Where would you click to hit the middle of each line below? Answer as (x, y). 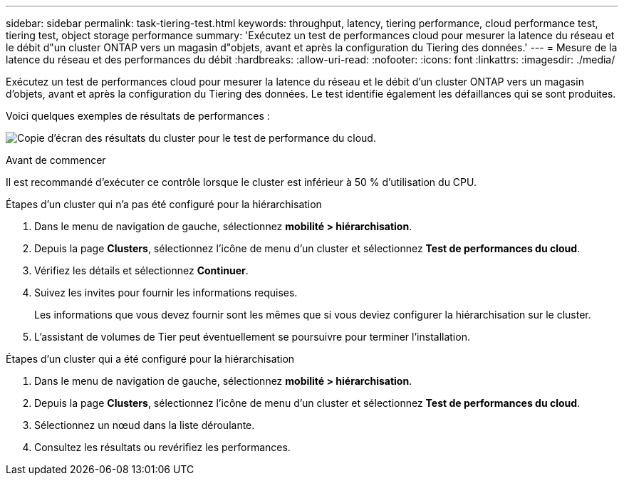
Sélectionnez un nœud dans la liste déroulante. (145, 425)
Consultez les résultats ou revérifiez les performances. (162, 447)
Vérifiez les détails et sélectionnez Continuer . (141, 270)
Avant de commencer (56, 160)
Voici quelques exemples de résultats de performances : (138, 116)
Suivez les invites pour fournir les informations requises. (166, 293)
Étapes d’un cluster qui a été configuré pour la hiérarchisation (150, 359)
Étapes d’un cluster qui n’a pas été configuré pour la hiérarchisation (164, 204)
